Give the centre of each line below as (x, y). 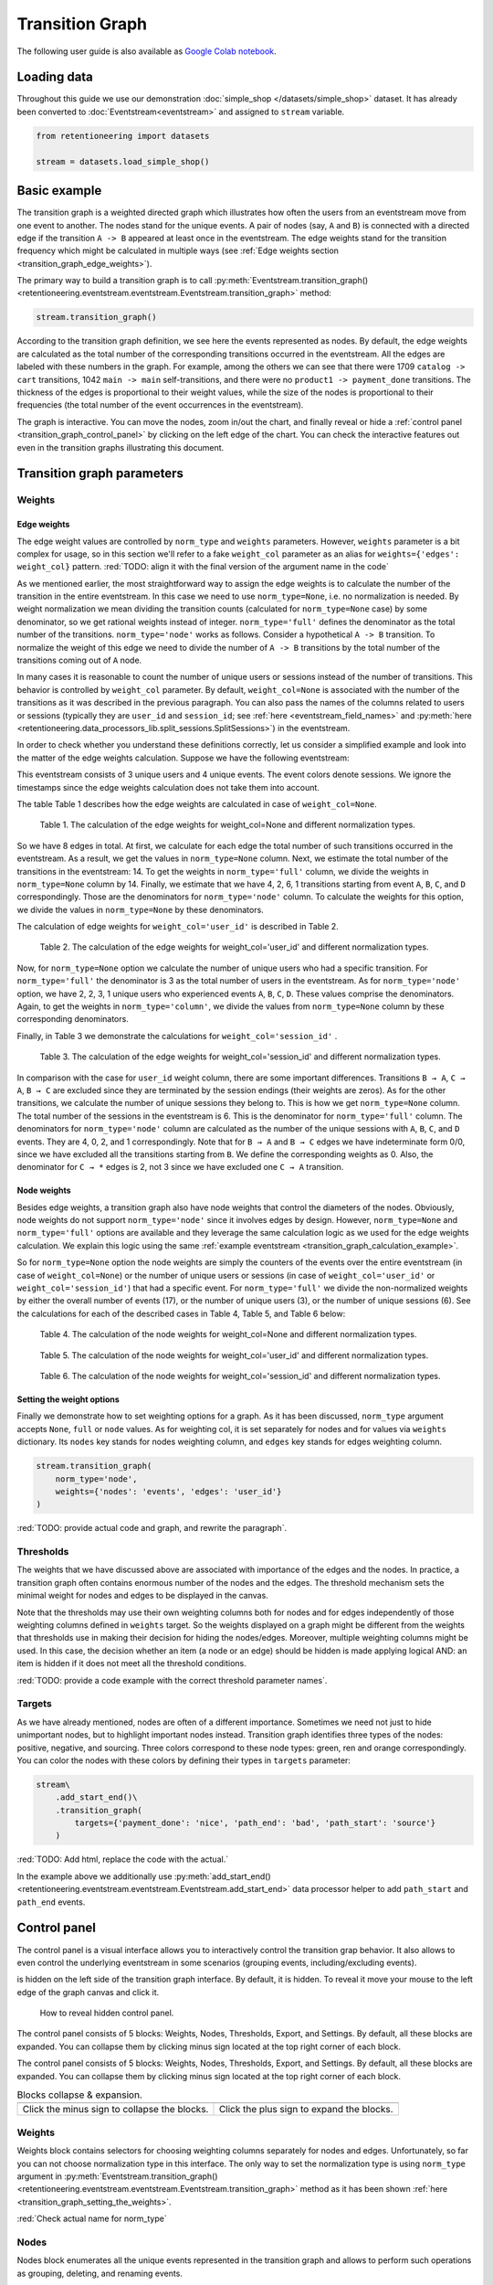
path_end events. (51, 1902)
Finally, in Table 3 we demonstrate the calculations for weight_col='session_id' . (177, 1036)
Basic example (59, 191)
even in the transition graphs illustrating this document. (121, 447)
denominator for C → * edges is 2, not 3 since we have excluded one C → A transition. (180, 1167)
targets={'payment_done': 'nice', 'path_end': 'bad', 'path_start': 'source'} (255, 1823)
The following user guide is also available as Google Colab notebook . (147, 51)
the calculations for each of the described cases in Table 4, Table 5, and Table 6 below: (181, 1313)
